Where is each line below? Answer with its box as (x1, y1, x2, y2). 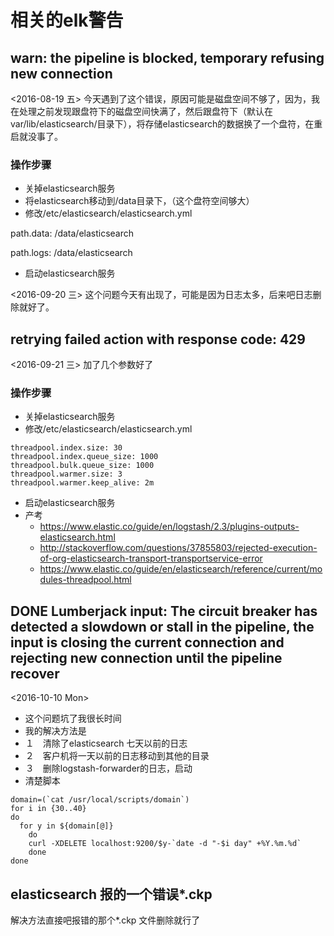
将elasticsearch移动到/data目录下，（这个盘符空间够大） (24, 195, 255, 207)
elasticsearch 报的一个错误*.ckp (10, 886, 213, 903)
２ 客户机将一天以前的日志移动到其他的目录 (24, 750, 210, 762)
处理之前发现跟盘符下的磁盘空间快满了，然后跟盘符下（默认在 (18, 106, 273, 117)
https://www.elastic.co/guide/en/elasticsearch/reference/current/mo (39, 563, 323, 575)
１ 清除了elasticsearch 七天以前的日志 (24, 737, 188, 750)
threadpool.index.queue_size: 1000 (10, 452, 159, 462)
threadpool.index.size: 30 (10, 443, 123, 453)
